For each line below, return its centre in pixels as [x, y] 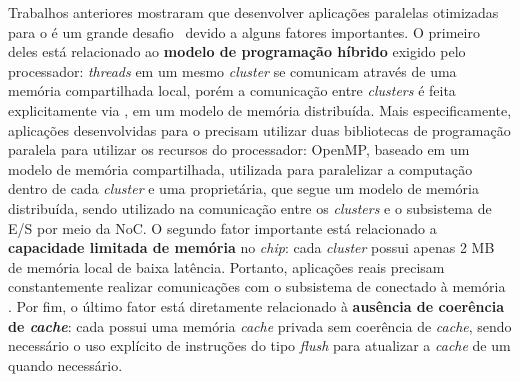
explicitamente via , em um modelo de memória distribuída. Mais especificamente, [260, 109]
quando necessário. [65, 364]
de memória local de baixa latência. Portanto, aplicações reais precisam [226, 266]
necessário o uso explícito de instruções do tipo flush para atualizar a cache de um [259, 345]
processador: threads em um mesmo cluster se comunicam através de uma [232, 70]
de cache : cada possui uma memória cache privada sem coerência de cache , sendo [260, 325]
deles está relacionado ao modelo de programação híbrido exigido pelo [237, 51]
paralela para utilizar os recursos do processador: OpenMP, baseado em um [239, 149]
